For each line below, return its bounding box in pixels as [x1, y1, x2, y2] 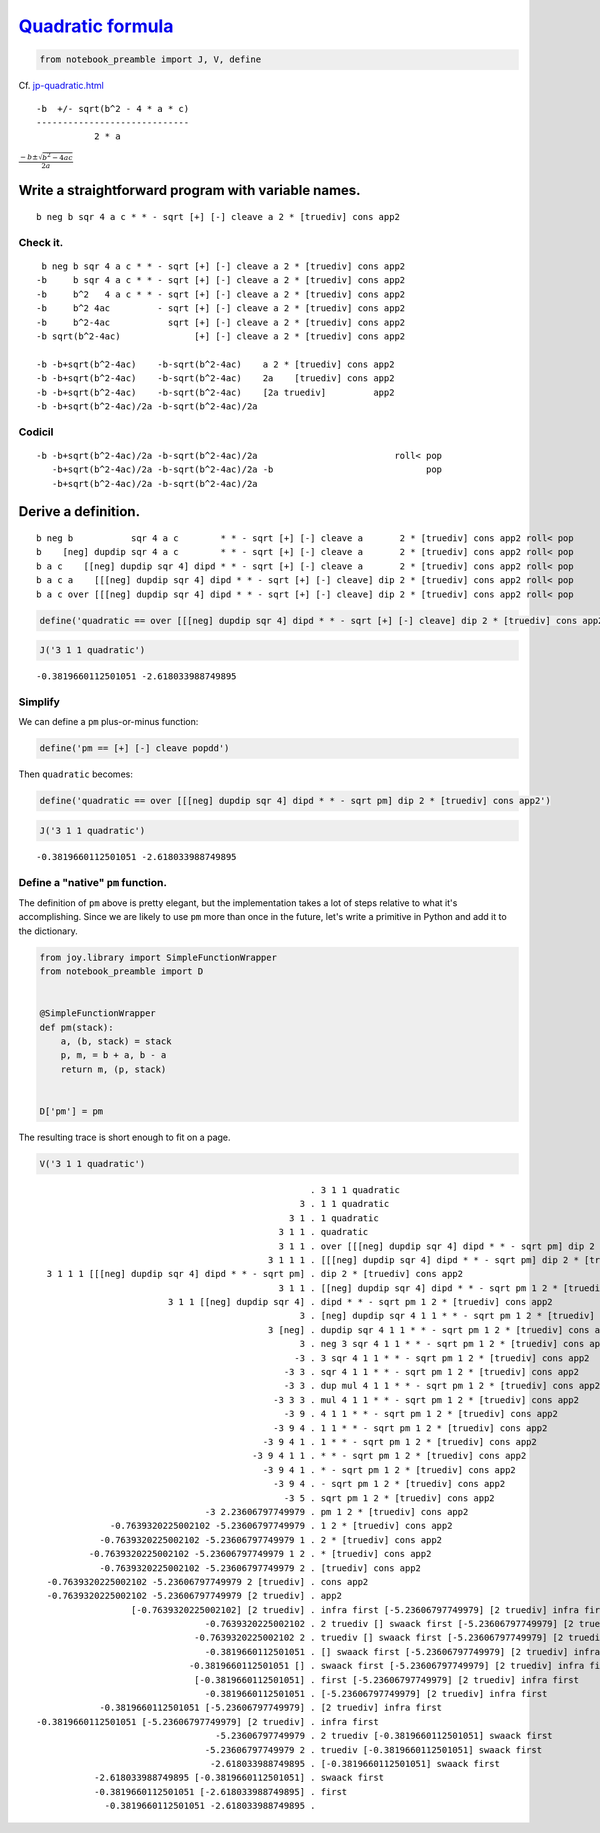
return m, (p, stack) [60, 1063, 167, 1075]
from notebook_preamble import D [39, 966, 204, 977]
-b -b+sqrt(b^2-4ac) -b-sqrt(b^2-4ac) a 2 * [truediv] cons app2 [36, 358, 395, 370]
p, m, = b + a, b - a [60, 1050, 167, 1061]
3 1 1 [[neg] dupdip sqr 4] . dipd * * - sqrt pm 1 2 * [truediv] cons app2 [167, 1296, 554, 1308]
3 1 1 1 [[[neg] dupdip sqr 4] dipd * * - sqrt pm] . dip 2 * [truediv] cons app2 [46, 1268, 464, 1280]
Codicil [18, 425, 54, 439]
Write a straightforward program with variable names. [18, 182, 361, 199]
